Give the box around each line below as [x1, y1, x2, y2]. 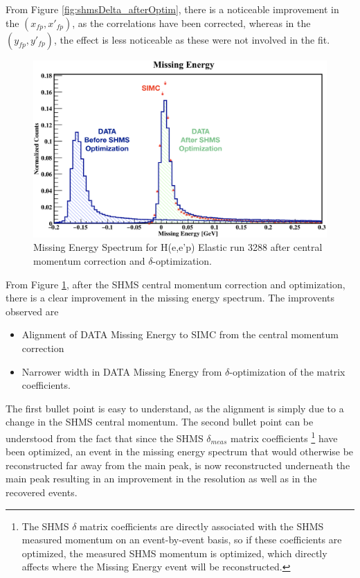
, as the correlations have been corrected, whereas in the [72, 15, 311, 30]
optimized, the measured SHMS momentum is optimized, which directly [21, 545, 327, 560]
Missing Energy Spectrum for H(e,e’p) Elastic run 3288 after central [33, 240, 323, 254]
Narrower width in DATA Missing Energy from [21, 364, 222, 378]
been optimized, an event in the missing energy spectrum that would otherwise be [6, 444, 354, 459]
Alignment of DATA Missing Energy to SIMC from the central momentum [21, 327, 339, 342]
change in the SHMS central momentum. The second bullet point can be [6, 414, 314, 429]
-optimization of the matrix [229, 364, 345, 378]
